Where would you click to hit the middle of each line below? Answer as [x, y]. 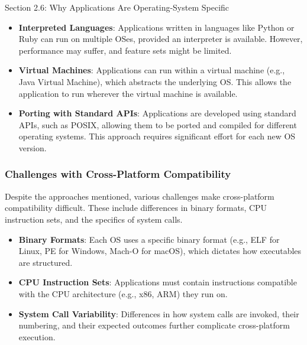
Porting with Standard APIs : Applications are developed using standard [157, 113]
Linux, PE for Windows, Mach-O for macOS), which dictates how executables [160, 251]
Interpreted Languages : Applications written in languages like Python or [156, 27]
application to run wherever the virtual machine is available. [128, 93]
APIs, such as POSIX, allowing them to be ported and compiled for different [158, 124]
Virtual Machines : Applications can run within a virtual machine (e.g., [152, 70]
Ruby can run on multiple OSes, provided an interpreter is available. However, [161, 39]
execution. [37, 336]
